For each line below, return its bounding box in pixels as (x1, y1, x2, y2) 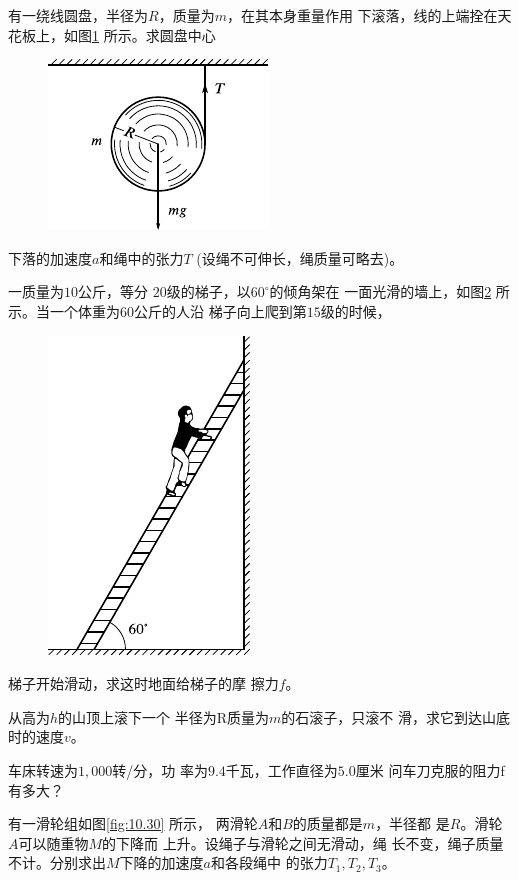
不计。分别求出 (8, 852, 106, 873)
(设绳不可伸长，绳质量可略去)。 (196, 247, 404, 268)
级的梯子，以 (166, 281, 251, 302)
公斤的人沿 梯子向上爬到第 (134, 300, 307, 321)
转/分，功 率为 (112, 759, 208, 780)
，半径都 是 (375, 813, 450, 834)
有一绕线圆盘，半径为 (8, 5, 148, 25)
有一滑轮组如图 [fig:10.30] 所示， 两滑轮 (8, 813, 258, 834)
